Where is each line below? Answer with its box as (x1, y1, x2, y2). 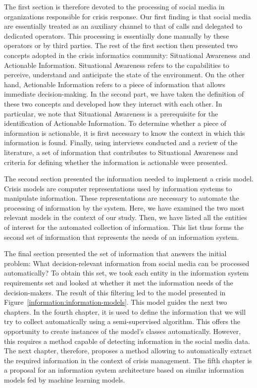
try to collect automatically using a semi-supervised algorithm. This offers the (4, 316, 240, 327)
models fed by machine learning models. (4, 374, 125, 385)
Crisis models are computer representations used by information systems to (4, 183, 232, 193)
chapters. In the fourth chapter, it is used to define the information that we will (4, 306, 246, 317)
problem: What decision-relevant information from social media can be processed (4, 258, 250, 268)
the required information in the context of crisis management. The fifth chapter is (4, 355, 252, 365)
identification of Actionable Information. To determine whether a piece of (4, 118, 226, 128)
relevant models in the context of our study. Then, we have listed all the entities (4, 212, 247, 222)
